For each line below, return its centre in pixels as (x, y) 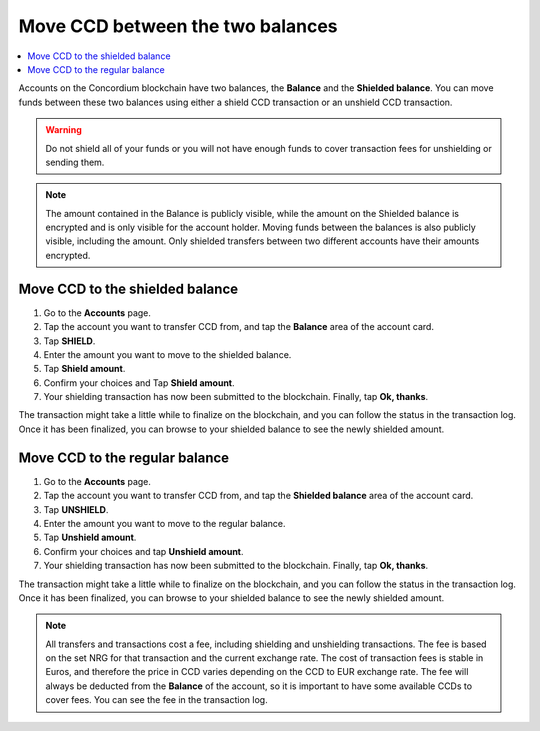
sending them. (75, 162)
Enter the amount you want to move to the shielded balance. (167, 354)
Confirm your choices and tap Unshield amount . (143, 551)
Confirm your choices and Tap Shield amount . (139, 382)
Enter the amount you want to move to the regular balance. (164, 523)
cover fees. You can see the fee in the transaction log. (157, 700)
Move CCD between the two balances (178, 26)
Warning (63, 130)
